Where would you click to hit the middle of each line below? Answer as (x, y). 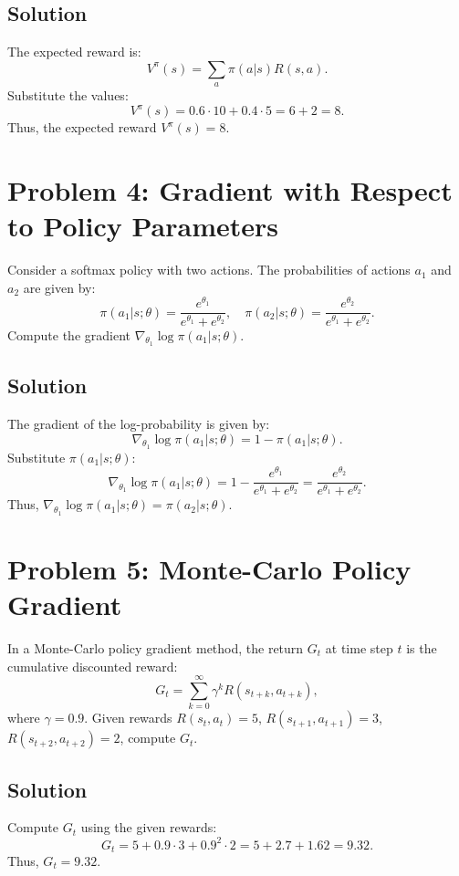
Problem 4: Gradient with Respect (230, 190)
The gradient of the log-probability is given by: (139, 423)
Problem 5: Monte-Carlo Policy (209, 568)
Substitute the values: (68, 95)
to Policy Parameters (143, 226)
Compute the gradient (69, 334)
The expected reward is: (74, 52)
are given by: (59, 287)
